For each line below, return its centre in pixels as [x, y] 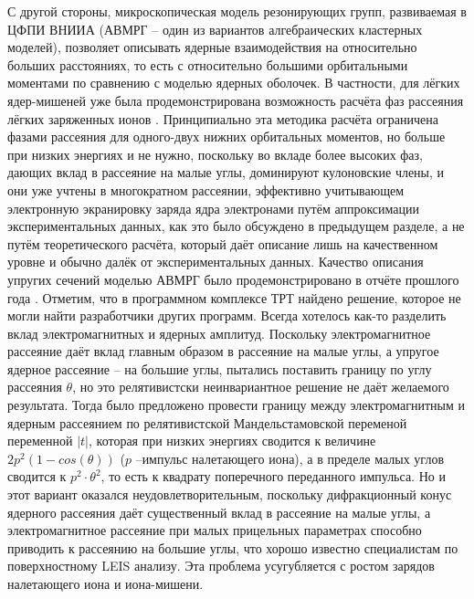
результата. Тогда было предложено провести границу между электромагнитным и [236, 405]
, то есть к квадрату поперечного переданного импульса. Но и [273, 476]
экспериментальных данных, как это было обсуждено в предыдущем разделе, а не [236, 226]
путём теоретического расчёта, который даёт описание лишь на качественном [223, 243]
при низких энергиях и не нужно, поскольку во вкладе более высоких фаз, [216, 154]
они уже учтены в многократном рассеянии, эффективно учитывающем [205, 189]
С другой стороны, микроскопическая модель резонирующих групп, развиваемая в [237, 11]
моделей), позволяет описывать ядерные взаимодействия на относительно [212, 47]
